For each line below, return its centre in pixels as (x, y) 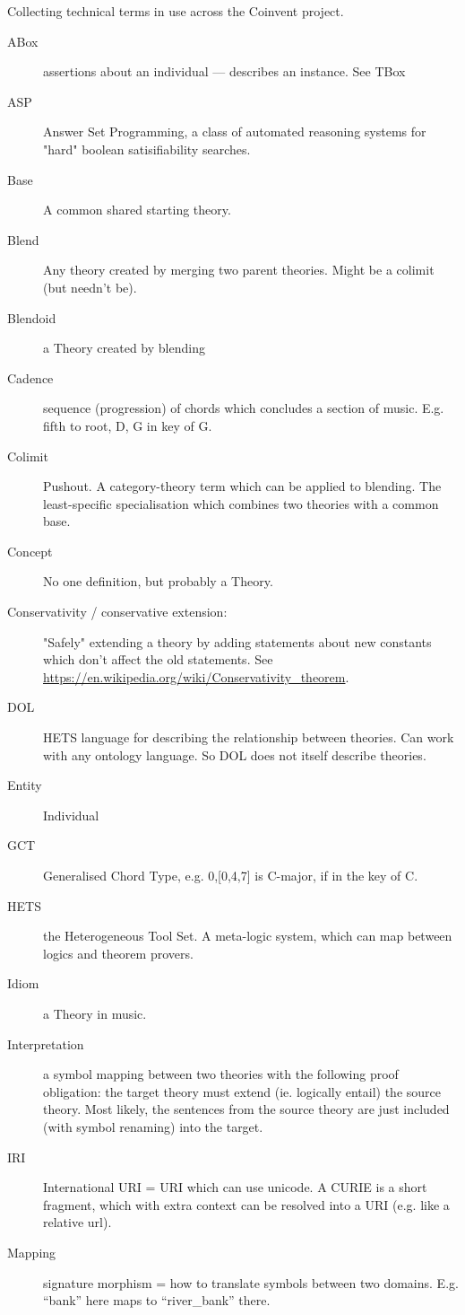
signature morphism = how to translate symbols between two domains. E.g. (251, 1282)
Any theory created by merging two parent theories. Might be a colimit (239, 270)
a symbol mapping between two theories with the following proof (221, 1074)
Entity (25, 785)
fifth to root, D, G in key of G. (128, 425)
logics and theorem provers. (118, 953)
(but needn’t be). (90, 287)
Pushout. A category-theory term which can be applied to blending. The (242, 486)
